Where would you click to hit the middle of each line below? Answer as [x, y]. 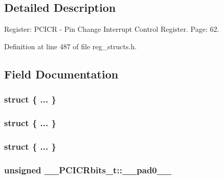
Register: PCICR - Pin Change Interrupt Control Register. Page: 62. [112, 29]
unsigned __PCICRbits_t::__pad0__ [88, 170]
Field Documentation [61, 74]
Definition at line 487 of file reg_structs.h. [71, 46]
